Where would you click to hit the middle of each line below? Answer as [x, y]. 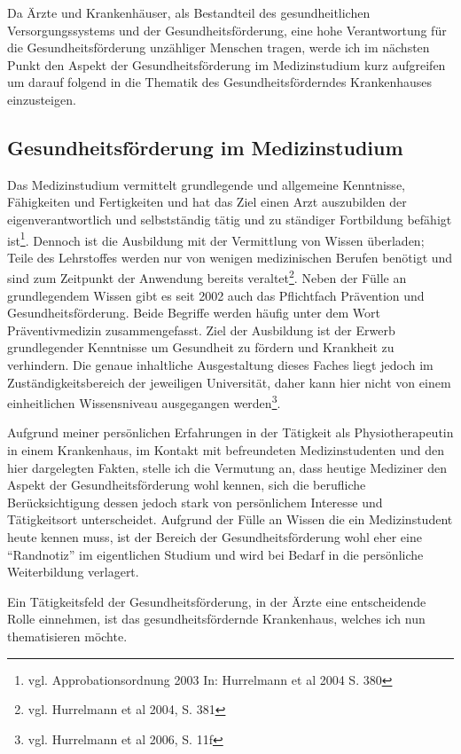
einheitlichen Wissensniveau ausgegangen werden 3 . [144, 401]
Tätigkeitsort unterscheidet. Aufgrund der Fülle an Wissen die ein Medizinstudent [230, 519]
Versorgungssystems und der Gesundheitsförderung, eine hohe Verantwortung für [227, 30]
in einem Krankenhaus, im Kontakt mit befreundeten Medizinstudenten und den [226, 450]
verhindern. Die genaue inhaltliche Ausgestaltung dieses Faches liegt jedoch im [220, 365]
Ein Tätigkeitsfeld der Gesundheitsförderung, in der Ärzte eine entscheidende [217, 601]
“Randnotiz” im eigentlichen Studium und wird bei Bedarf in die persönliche [215, 554]
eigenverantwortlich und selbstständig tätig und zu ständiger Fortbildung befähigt [230, 219]
